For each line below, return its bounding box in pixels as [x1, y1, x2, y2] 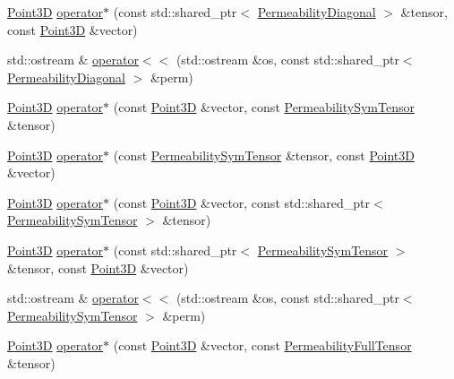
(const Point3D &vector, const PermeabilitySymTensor [113, 98, 415, 116]
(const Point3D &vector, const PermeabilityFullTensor [113, 336, 412, 355]
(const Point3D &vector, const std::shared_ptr [113, 193, 371, 211]
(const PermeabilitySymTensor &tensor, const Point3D [113, 145, 415, 164]
